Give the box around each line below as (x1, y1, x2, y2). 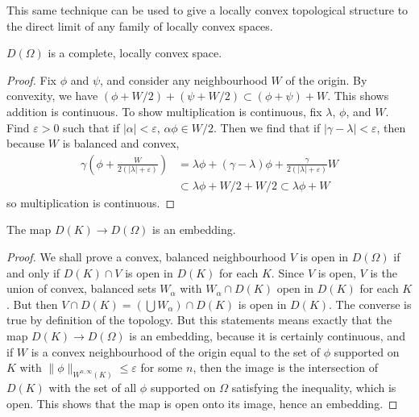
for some (140, 359, 183, 376)
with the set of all (48, 379, 137, 396)
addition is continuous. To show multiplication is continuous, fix (6, 102, 322, 119)
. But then (6, 295, 58, 312)
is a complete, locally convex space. (48, 44, 222, 61)
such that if (63, 119, 120, 136)
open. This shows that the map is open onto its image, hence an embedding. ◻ (6, 394, 398, 411)
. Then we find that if (214, 119, 321, 136)
